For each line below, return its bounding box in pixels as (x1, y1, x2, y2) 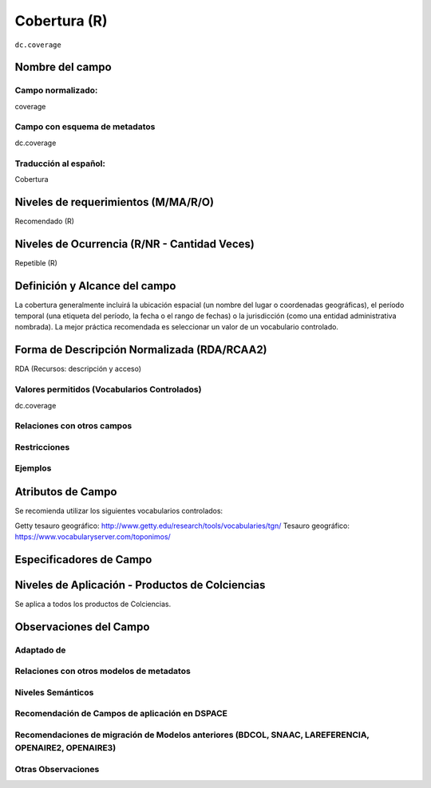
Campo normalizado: (14, 85, 98, 96)
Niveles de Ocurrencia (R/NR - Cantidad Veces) (14, 237, 255, 250)
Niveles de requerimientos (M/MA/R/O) (14, 195, 215, 209)
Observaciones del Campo (14, 620, 150, 633)
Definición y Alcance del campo (14, 279, 176, 293)
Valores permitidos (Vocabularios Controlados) (14, 384, 202, 395)
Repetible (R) (14, 258, 57, 267)
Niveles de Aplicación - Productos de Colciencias (14, 578, 266, 592)
